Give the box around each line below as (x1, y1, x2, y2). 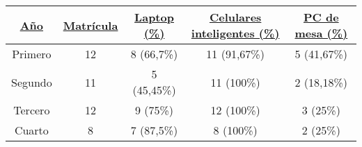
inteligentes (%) (191, 25, 280, 41)
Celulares (209, 9, 262, 25)
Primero (12, 46, 52, 62)
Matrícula (63, 17, 118, 33)
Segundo (11, 73, 52, 90)
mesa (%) (294, 25, 348, 41)
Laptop (134, 9, 174, 25)
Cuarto (14, 122, 49, 138)
